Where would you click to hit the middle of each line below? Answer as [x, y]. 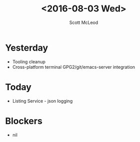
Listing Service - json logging [43, 101]
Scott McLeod [84, 22]
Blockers [24, 121]
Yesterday [27, 48]
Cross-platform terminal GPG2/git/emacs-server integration [74, 67]
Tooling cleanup [29, 62]
